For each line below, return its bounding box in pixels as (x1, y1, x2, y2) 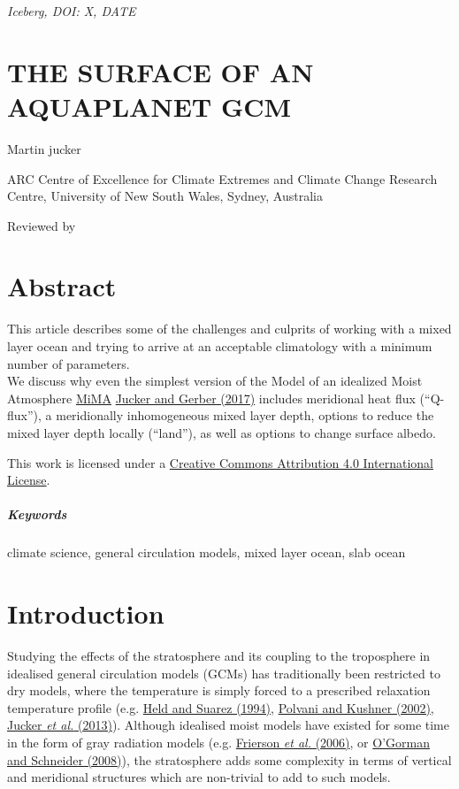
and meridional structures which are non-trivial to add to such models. (7, 768, 391, 786)
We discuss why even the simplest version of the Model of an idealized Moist (7, 372, 423, 390)
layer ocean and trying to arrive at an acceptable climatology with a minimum (7, 337, 432, 355)
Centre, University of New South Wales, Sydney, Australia (7, 187, 323, 205)
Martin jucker (7, 139, 81, 157)
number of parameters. (7, 354, 130, 372)
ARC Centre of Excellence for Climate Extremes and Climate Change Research (7, 169, 438, 188)
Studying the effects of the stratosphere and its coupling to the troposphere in (7, 647, 431, 665)
